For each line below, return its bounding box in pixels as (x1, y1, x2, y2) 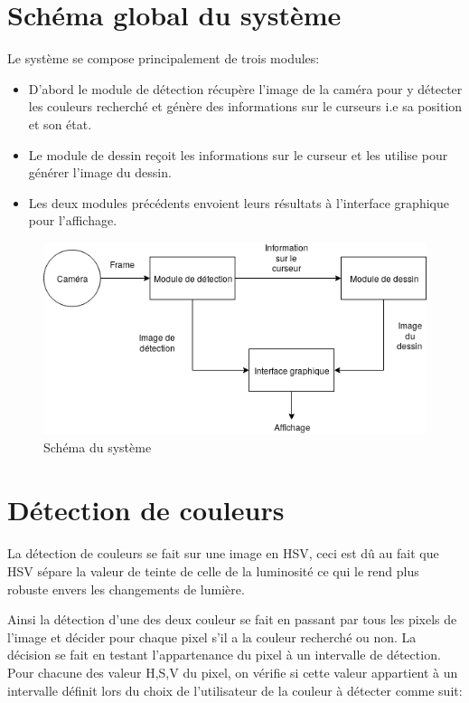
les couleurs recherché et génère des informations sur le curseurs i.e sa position (28, 97, 463, 116)
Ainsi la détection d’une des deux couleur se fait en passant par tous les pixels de (7, 610, 457, 629)
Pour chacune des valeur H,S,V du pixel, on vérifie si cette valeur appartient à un (7, 662, 458, 681)
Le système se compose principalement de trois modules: (7, 49, 320, 68)
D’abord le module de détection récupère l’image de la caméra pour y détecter (28, 79, 463, 98)
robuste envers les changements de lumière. (7, 579, 245, 598)
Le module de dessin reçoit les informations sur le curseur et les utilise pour (28, 145, 448, 164)
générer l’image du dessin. (28, 163, 172, 182)
